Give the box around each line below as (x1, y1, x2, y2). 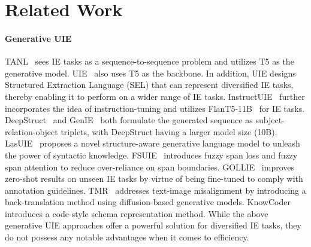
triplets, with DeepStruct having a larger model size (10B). (61, 125, 277, 138)
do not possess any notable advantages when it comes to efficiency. (5, 231, 249, 243)
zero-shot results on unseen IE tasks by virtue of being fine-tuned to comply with (5, 172, 303, 185)
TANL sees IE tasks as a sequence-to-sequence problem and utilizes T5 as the (5, 55, 294, 68)
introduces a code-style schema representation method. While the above (5, 207, 268, 219)
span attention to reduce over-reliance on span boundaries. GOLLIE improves (5, 160, 295, 173)
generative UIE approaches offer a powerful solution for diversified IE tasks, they (5, 219, 301, 231)
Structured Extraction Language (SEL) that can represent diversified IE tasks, (5, 78, 294, 91)
